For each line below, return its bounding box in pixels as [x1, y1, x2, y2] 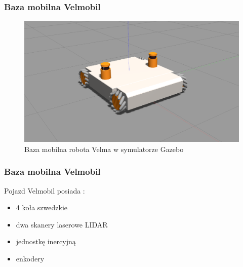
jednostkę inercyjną [16, 236, 76, 247]
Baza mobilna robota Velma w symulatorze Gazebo [24, 143, 184, 154]
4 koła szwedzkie [16, 202, 67, 213]
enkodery [16, 253, 45, 263]
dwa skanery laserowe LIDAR [16, 219, 108, 230]
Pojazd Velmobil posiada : [4, 185, 85, 196]
